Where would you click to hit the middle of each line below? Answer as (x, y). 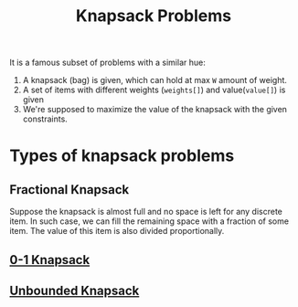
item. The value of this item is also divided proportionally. (117, 231)
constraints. (45, 119)
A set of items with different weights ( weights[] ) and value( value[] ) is (154, 90)
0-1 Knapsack (50, 260)
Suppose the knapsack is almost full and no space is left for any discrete (146, 212)
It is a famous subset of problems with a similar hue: (107, 63)
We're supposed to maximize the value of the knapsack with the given (155, 110)
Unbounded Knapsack (74, 290)
